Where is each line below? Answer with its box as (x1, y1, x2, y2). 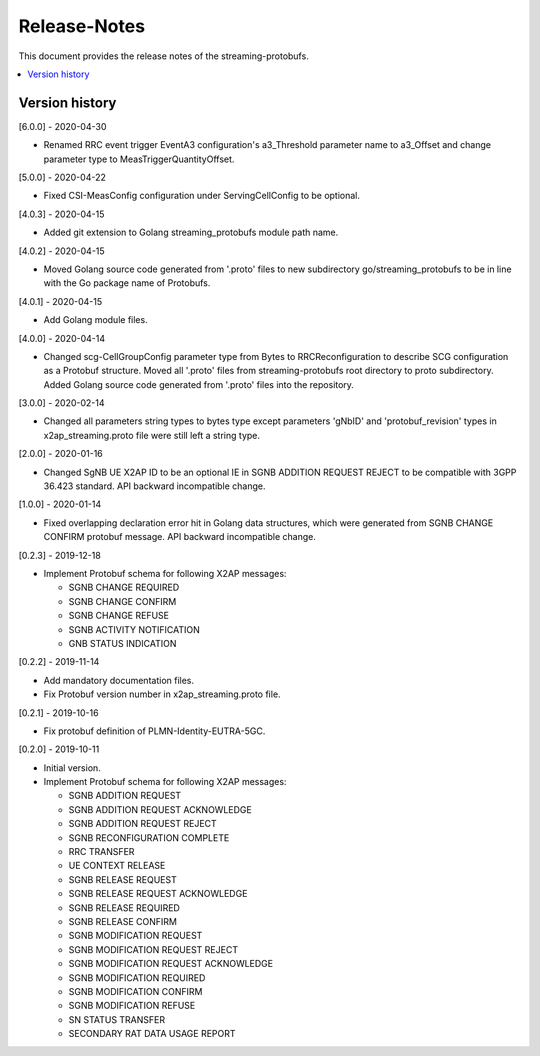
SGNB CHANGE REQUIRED (68, 581, 180, 594)
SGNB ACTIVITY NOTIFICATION (68, 623, 200, 635)
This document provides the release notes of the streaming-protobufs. (18, 50, 309, 62)
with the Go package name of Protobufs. (43, 277, 211, 289)
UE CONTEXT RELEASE (68, 860, 166, 872)
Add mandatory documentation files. (43, 674, 195, 686)
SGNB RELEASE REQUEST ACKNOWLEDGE (68, 888, 248, 900)
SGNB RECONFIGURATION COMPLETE (68, 831, 230, 844)
